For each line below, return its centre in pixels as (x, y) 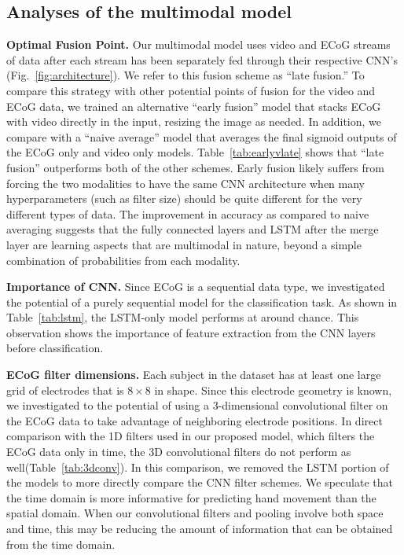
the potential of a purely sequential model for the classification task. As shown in (202, 301)
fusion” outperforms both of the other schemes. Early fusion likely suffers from (195, 167)
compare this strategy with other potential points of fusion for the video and (191, 90)
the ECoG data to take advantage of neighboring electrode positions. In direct (195, 420)
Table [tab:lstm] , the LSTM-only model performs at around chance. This (183, 317)
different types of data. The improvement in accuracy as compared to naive (188, 213)
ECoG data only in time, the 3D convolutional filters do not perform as (179, 452)
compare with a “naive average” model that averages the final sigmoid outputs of (202, 136)
